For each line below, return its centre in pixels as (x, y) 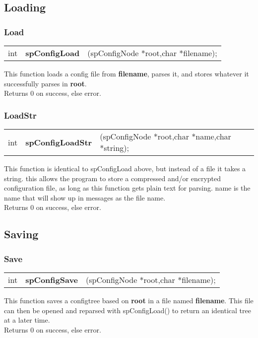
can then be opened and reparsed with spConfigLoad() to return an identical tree (128, 310)
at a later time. (27, 320)
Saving (21, 234)
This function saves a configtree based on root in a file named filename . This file (129, 300)
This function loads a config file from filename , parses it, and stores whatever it (127, 73)
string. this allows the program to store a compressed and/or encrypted (113, 178)
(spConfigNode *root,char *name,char (165, 136)
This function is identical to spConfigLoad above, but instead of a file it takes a (125, 168)
